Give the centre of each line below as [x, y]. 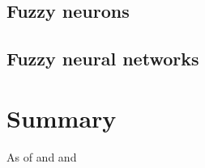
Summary [62, 118]
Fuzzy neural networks [103, 59]
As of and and [42, 156]
